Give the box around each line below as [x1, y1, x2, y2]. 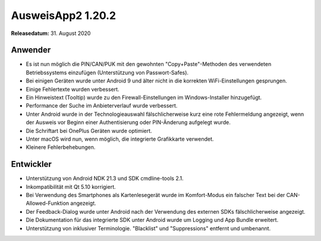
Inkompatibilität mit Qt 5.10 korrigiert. [26, 183, 116, 190]
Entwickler [11, 159, 52, 169]
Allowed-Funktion [26, 199, 70, 207]
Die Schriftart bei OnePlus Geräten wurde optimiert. [26, 127, 152, 134]
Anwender [11, 45, 51, 55]
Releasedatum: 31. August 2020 [11, 30, 91, 37]
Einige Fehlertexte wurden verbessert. [26, 85, 119, 93]
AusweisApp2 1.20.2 [11, 9, 116, 22]
